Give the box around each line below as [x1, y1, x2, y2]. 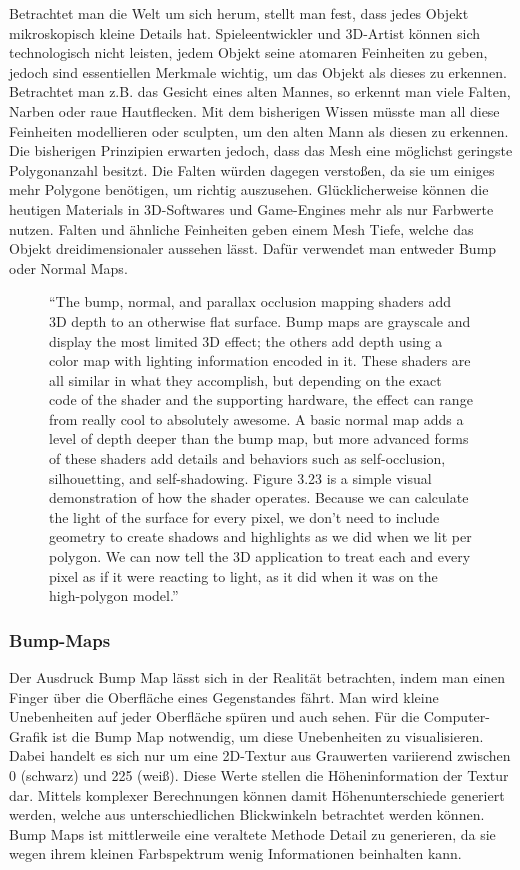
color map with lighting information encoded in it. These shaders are [49, 350, 471, 371]
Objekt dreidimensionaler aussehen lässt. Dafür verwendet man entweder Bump [9, 238, 497, 259]
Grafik [9, 725, 48, 746]
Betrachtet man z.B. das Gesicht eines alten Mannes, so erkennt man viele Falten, [9, 81, 511, 102]
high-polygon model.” [49, 585, 179, 606]
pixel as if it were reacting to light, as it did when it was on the [49, 565, 438, 586]
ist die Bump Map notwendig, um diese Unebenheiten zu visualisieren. [52, 725, 484, 746]
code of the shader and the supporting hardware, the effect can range [49, 389, 473, 410]
